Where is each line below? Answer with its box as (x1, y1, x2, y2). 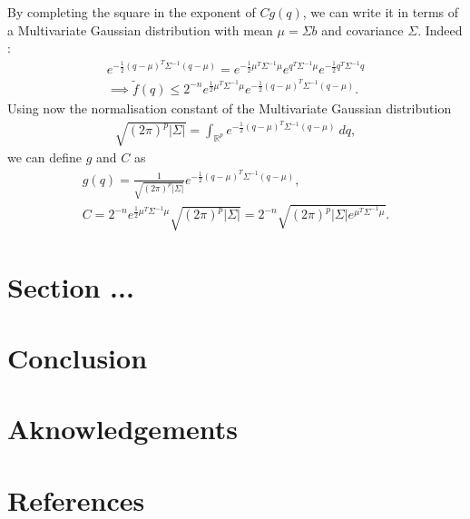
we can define (7, 148, 83, 167)
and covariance (321, 20, 404, 39)
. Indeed (417, 20, 463, 39)
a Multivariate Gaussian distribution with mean (7, 20, 273, 39)
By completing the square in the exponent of (7, 3, 256, 21)
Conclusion (7, 339, 148, 377)
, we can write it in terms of (302, 3, 459, 21)
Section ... (7, 268, 134, 305)
